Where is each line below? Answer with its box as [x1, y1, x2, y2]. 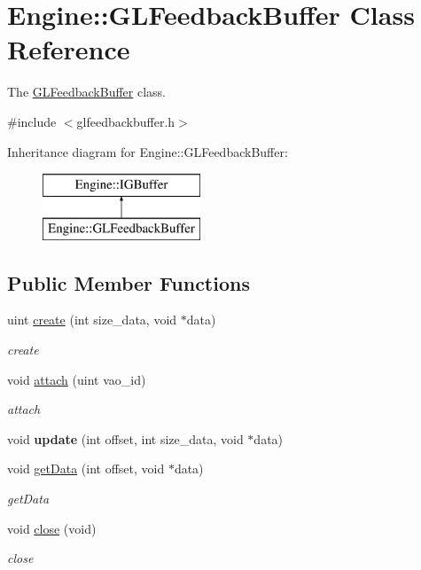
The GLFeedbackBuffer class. [7, 82, 166, 101]
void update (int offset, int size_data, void [7, 429, 244, 448]
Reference [7, 31, 130, 67]
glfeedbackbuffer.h [76, 112, 175, 130]
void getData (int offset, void [7, 459, 165, 478]
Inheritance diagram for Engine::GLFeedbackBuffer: [7, 142, 288, 160]
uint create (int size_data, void [7, 310, 177, 329]
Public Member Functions [7, 269, 250, 296]
